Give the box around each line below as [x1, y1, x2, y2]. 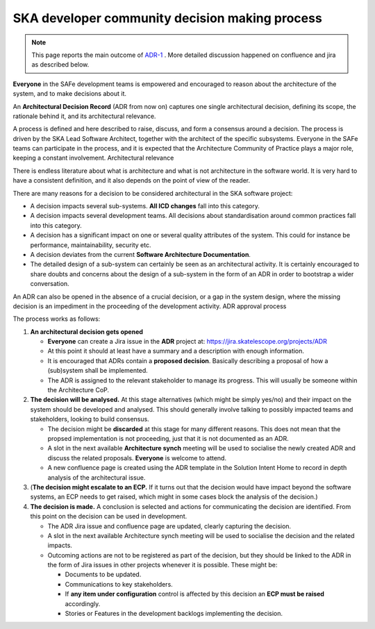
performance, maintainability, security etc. [30, 240, 151, 249]
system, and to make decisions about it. [12, 90, 127, 98]
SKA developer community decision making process [12, 10, 322, 26]
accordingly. [65, 599, 101, 607]
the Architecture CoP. [47, 386, 110, 394]
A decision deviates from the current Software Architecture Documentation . [30, 250, 251, 258]
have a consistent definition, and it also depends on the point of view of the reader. [12, 176, 251, 185]
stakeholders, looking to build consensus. [30, 415, 149, 423]
